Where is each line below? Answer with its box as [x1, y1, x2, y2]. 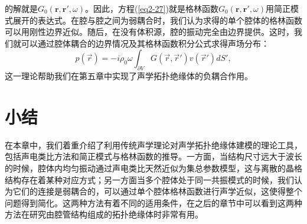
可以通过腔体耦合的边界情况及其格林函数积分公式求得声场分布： [21, 37, 269, 49]
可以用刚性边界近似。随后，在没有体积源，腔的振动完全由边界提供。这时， [5, 25, 294, 38]
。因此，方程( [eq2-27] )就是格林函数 [85, 2, 218, 14]
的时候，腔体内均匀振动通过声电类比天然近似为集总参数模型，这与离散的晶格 [5, 162, 302, 174]
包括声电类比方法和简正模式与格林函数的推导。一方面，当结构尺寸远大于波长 [5, 150, 302, 163]
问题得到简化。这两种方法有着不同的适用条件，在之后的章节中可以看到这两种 [5, 196, 302, 209]
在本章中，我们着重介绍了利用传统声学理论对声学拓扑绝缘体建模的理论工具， [5, 138, 302, 151]
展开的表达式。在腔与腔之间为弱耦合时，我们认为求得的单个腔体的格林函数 [12, 14, 302, 26]
